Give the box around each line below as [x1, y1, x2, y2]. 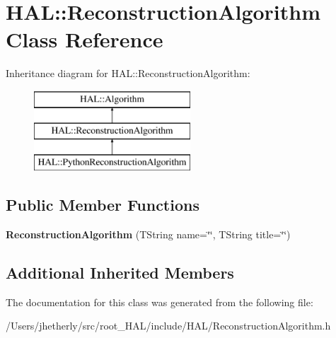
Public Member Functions [6, 194, 199, 216]
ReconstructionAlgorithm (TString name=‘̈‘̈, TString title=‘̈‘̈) [6, 227, 291, 242]
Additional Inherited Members [6, 262, 234, 284]
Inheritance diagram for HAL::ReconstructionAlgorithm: [6, 66, 250, 81]
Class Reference [6, 25, 163, 54]
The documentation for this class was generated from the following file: [6, 294, 313, 309]
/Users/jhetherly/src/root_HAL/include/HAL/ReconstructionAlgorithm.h [6, 318, 331, 333]
